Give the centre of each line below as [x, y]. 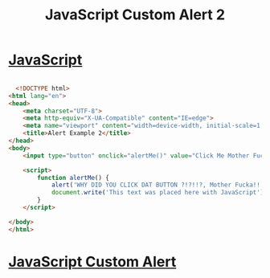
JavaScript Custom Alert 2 [135, 15]
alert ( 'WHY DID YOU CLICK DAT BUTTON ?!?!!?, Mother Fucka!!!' [159, 185]
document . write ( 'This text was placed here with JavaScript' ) [157, 193]
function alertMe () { [74, 178]
